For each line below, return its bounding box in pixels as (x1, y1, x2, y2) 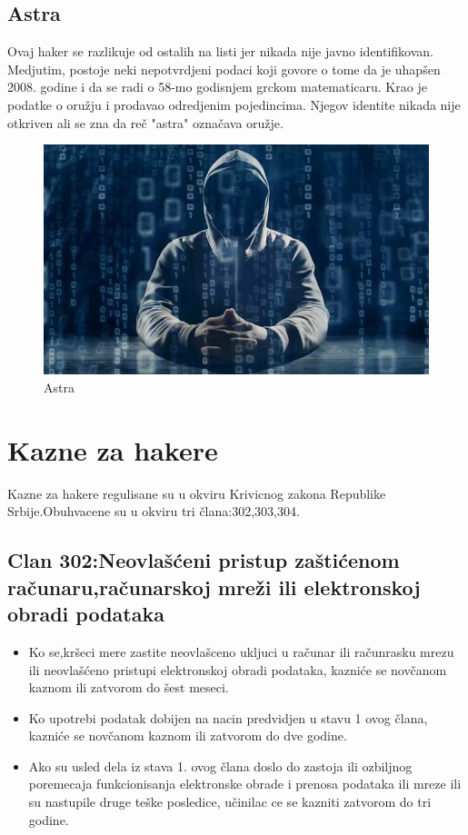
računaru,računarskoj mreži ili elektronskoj (7, 572, 421, 601)
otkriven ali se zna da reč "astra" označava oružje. (7, 113, 284, 132)
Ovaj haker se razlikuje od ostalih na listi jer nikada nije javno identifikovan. (7, 42, 434, 61)
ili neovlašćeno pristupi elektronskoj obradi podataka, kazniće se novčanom (28, 660, 447, 679)
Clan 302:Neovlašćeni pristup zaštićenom (7, 546, 400, 574)
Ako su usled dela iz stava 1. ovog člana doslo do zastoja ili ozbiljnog (28, 756, 413, 775)
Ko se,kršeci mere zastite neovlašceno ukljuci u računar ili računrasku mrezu (28, 641, 454, 661)
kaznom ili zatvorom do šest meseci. (28, 678, 229, 697)
